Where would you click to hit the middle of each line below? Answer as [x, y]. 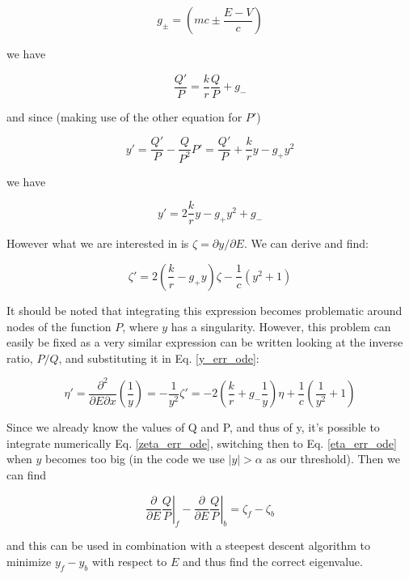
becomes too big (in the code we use [135, 459]
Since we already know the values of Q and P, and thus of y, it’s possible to [193, 427]
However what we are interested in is [98, 243]
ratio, [20, 358]
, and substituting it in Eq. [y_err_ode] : [159, 358]
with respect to [130, 562]
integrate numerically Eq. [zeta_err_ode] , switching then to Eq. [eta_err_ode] [202, 443]
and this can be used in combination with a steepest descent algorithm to [188, 545]
